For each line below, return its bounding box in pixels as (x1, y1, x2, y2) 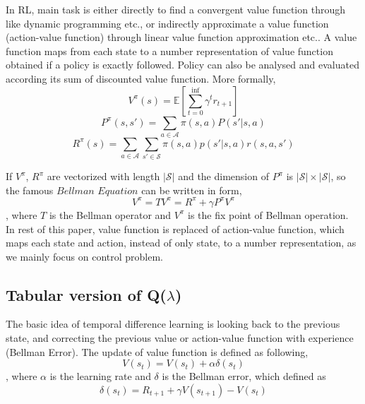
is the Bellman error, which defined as (162, 369, 326, 384)
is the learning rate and (49, 369, 151, 384)
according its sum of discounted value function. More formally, (6, 71, 276, 85)
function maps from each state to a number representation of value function (6, 43, 333, 58)
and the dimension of (178, 169, 269, 184)
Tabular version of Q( (6, 283, 167, 305)
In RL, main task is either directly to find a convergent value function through (6, 2, 345, 16)
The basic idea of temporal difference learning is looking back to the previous (6, 316, 340, 331)
